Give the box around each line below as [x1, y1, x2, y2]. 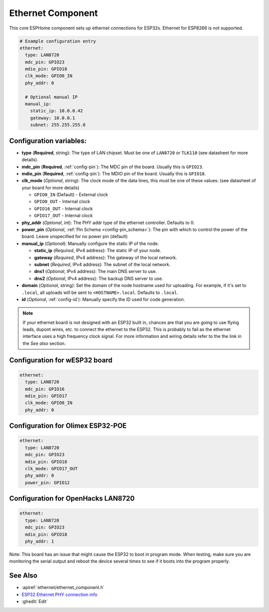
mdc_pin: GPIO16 [25, 386, 65, 392]
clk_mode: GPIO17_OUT [25, 466, 78, 471]
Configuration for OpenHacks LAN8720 [9, 494, 135, 503]
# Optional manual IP [25, 94, 78, 100]
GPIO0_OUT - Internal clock [34, 199, 91, 205]
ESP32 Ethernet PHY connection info [21, 592, 98, 598]
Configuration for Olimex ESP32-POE [9, 422, 127, 430]
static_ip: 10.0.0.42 [30, 108, 83, 114]
